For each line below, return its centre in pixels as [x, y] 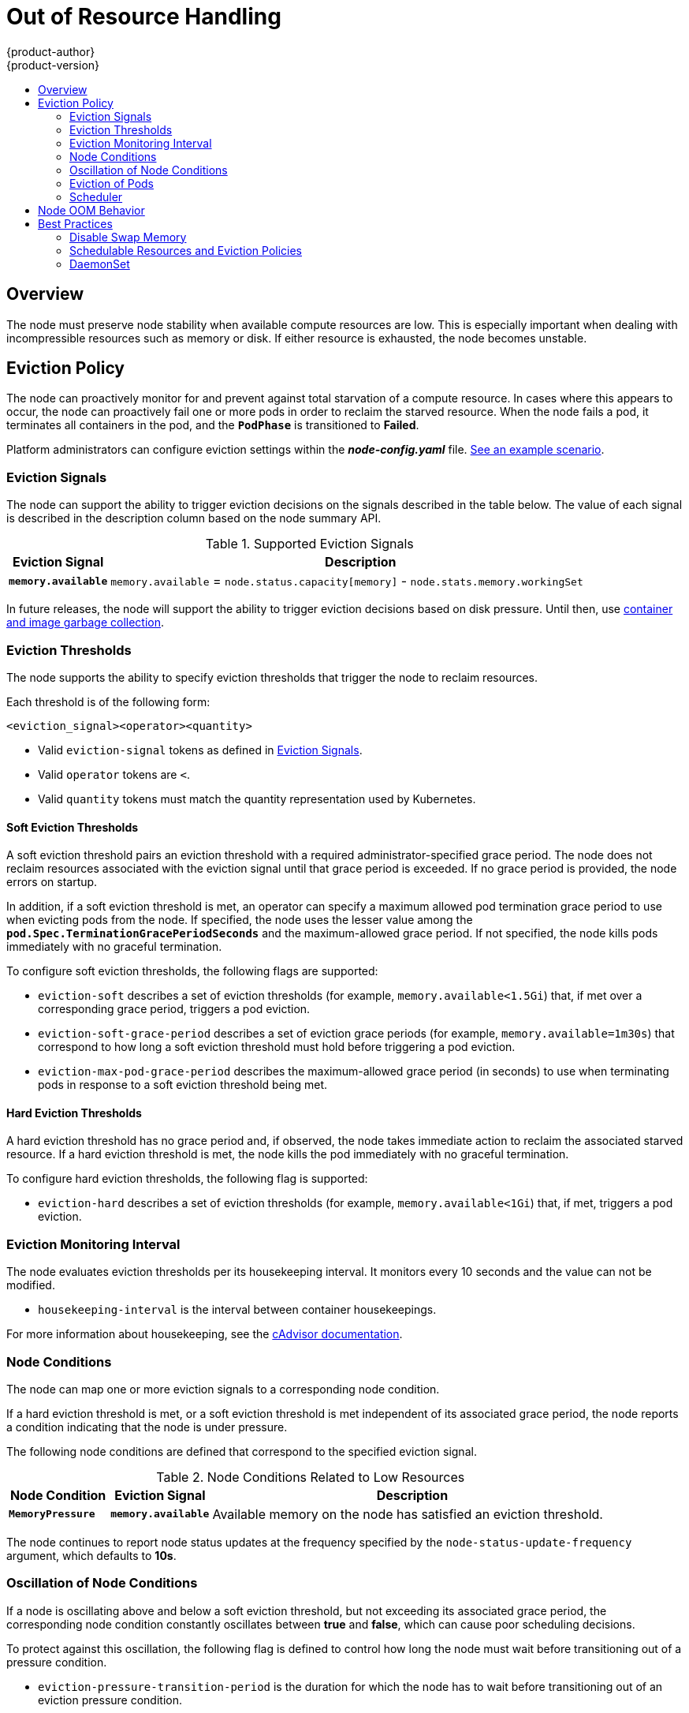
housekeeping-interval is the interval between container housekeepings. [237, 1310]
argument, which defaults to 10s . [91, 1555]
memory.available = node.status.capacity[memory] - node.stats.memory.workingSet [347, 581]
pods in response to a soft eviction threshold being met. [183, 1085]
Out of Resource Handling [144, 17]
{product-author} [51, 51]
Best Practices [75, 223]
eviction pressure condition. [110, 1700]
